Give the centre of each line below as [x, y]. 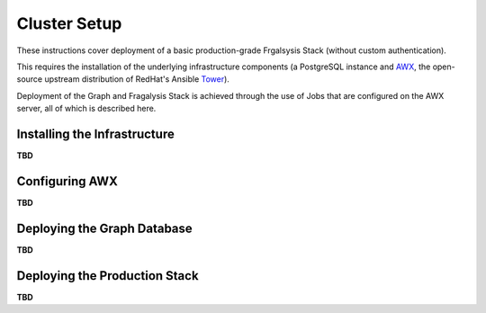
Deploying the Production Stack [108, 276]
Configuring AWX [67, 181]
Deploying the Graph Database [104, 228]
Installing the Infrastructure [95, 134]
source [30, 79]
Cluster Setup [69, 23]
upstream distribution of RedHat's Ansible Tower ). [137, 79]
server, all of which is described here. [86, 109]
